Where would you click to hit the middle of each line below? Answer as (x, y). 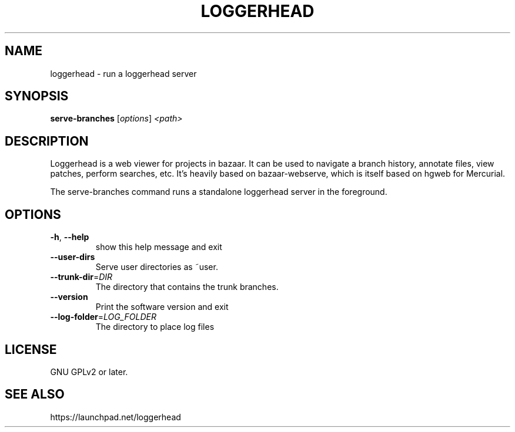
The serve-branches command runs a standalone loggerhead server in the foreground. (219, 192)
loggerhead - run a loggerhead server (123, 73)
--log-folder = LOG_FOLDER (103, 317)
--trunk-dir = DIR (81, 277)
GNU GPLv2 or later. (89, 372)
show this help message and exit (159, 247)
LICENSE (31, 349)
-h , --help (70, 237)
